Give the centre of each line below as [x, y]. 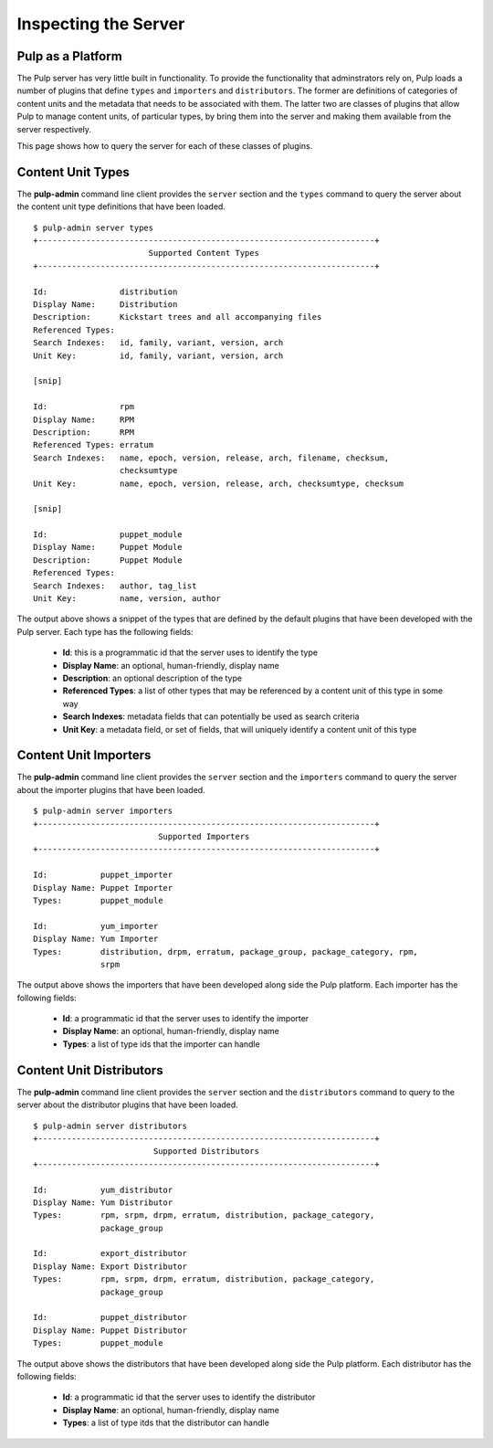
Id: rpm [84, 407]
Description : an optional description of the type [152, 678]
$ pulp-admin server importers [103, 811]
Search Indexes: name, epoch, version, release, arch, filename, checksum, [211, 458]
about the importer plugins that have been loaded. [111, 789]
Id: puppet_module [108, 535]
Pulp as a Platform [69, 56]
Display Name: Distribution [105, 305]
